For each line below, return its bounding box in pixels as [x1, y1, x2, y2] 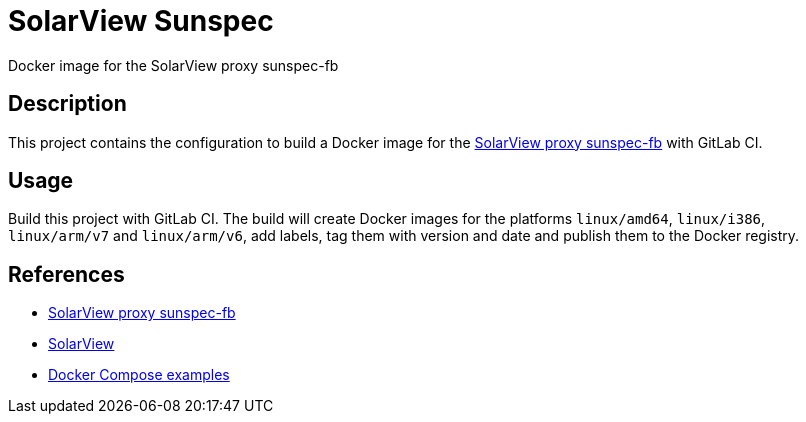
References [8, 261, 125, 287]
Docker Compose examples [48, 366, 230, 384]
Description [8, 91, 127, 117]
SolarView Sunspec [8, 4, 274, 38]
